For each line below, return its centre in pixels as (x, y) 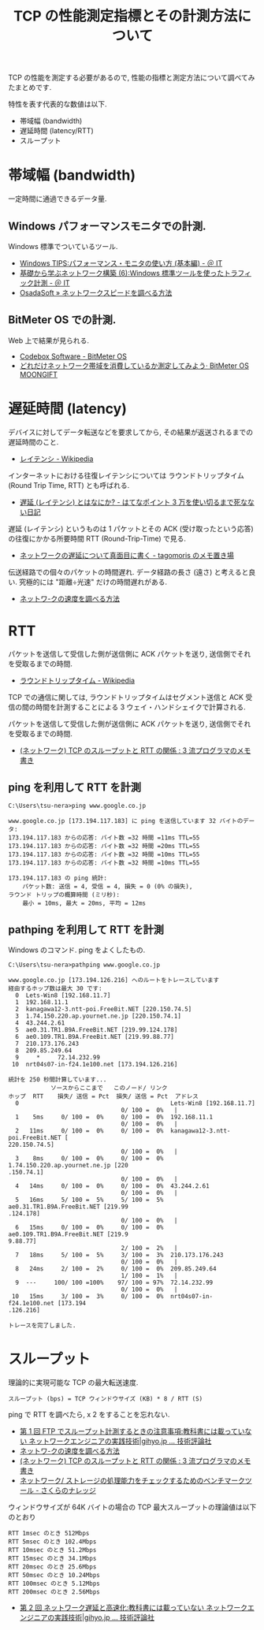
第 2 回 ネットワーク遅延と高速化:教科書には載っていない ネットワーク (134, 1608)
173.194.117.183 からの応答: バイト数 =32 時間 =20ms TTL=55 (104, 847)
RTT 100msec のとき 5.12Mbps (54, 1584)
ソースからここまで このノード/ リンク (109, 1089)
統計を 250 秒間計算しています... (58, 1080)
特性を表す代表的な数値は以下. (58, 104)
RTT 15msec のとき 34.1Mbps (52, 1559)
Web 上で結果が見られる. (48, 341)
